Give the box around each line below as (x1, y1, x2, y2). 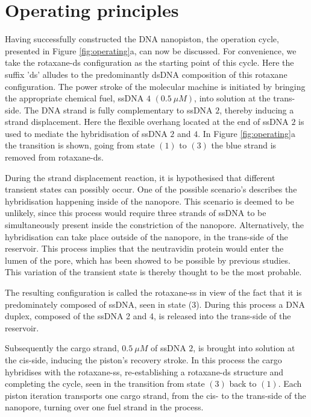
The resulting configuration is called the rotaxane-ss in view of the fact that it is (5, 286, 302, 298)
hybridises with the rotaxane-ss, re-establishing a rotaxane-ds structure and (5, 365, 284, 378)
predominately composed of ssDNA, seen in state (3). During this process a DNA (5, 298, 305, 310)
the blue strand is (211, 139, 277, 151)
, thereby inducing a (219, 103, 294, 116)
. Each (278, 377, 302, 390)
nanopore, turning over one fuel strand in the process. (5, 401, 204, 413)
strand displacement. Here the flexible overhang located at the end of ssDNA (5, 115, 289, 128)
